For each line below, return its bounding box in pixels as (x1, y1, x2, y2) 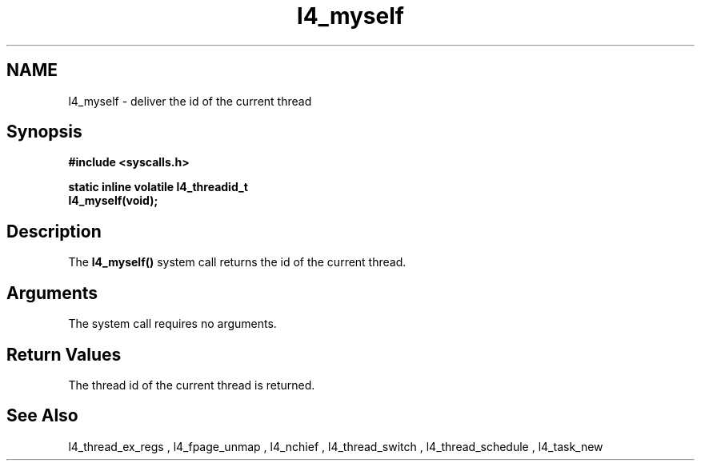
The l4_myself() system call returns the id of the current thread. (68, 255, 407, 269)
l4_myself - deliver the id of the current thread (68, 94, 312, 108)
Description (6, 221, 102, 241)
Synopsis (6, 122, 82, 142)
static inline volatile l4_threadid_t (68, 180, 248, 194)
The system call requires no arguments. (68, 317, 277, 331)
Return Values (6, 344, 122, 365)
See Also (6, 405, 78, 426)
